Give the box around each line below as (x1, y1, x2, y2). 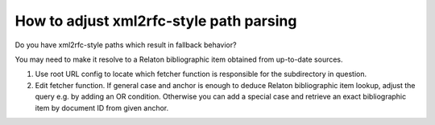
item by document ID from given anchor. (35, 103, 169, 112)
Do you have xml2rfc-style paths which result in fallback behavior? (14, 40, 237, 50)
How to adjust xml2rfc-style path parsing (14, 12, 297, 30)
